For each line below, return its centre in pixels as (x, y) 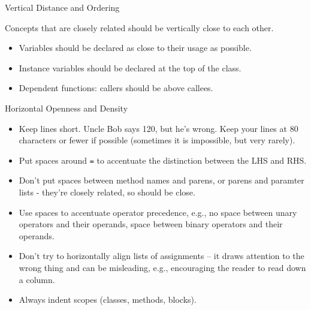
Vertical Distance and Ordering (62, 7)
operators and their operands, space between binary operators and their (151, 224)
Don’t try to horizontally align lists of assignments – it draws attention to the (161, 256)
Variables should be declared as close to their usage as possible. (135, 48)
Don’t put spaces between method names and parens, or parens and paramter (161, 180)
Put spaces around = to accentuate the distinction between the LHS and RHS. (163, 160)
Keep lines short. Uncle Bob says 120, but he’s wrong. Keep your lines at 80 (158, 128)
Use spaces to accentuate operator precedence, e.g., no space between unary (158, 212)
